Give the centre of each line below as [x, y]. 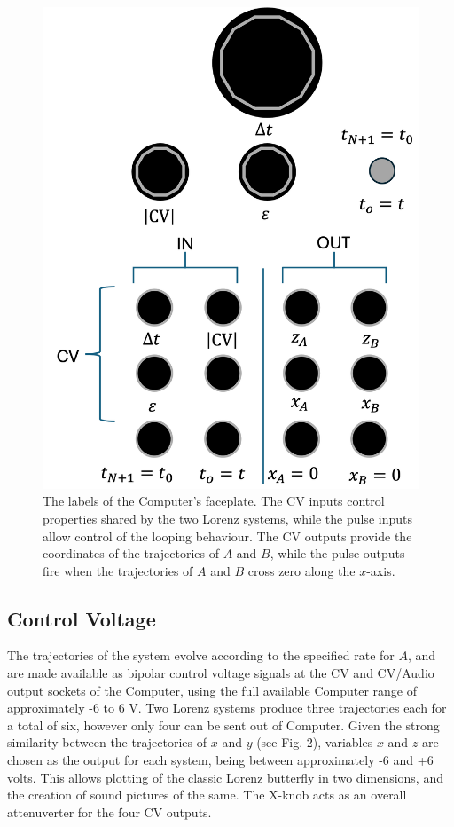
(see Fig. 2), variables [315, 742]
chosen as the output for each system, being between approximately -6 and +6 [220, 760]
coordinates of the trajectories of [131, 553]
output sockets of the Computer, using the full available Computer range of [212, 690]
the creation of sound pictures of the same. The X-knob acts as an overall [207, 795]
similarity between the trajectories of [107, 742]
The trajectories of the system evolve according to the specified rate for [201, 655]
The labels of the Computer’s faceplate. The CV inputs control [214, 501]
